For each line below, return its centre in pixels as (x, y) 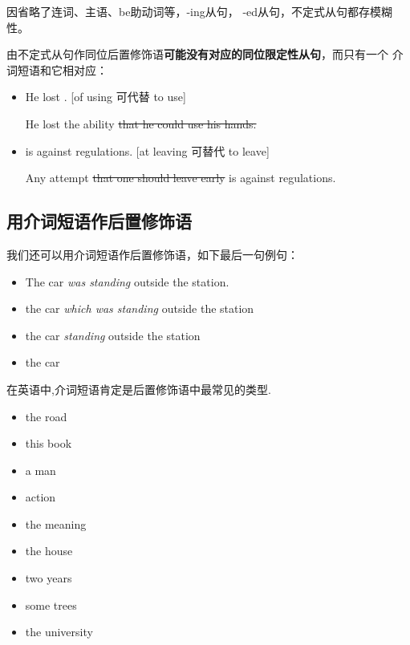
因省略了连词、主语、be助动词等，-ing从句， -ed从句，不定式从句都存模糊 (200, 11)
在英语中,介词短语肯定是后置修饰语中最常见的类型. (139, 389)
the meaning (56, 523)
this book (49, 443)
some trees (51, 604)
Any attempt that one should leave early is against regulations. (181, 178)
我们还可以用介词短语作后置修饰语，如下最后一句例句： (152, 254)
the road (46, 416)
